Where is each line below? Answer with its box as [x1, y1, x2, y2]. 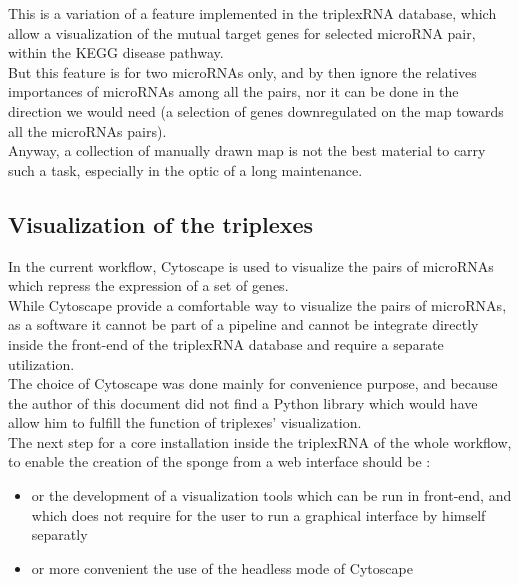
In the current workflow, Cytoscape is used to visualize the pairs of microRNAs [8, 255, 494, 276]
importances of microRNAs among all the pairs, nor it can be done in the [8, 81, 459, 102]
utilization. [8, 353, 75, 374]
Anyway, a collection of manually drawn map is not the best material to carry [8, 140, 486, 161]
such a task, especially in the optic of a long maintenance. [8, 159, 363, 180]
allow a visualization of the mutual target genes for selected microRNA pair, [8, 22, 476, 43]
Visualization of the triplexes [8, 208, 314, 239]
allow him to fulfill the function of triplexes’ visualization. [8, 412, 362, 433]
